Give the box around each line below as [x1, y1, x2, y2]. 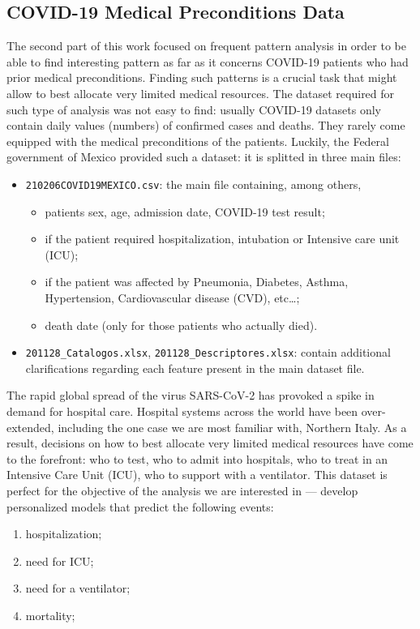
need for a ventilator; [25, 580, 131, 597]
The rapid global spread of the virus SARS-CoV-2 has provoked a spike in [6, 387, 375, 404]
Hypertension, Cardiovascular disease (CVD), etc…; [45, 289, 300, 306]
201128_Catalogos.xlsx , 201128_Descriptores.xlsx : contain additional [25, 344, 391, 361]
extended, [6, 418, 54, 435]
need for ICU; [25, 552, 94, 569]
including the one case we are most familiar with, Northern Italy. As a [58, 418, 407, 435]
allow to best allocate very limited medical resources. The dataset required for [6, 84, 395, 101]
